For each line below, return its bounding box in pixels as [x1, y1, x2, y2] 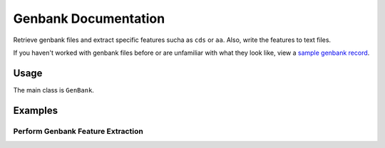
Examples [13, 104, 58, 117]
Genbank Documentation [13, 11, 165, 26]
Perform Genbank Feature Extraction [13, 126, 144, 136]
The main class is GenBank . [13, 85, 94, 94]
